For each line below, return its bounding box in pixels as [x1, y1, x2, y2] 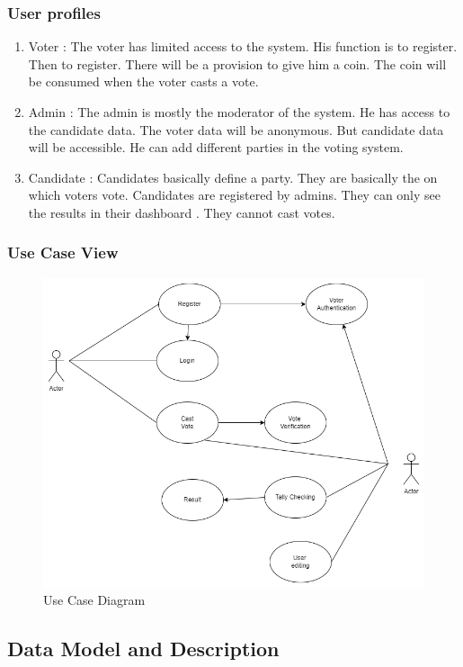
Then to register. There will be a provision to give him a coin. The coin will [28, 54, 447, 73]
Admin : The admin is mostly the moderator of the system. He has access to [28, 103, 450, 121]
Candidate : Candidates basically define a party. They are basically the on [28, 167, 438, 186]
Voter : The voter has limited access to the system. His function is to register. [28, 37, 458, 56]
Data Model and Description [7, 635, 280, 662]
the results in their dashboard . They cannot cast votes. [28, 203, 335, 221]
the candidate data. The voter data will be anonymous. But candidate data [28, 120, 444, 139]
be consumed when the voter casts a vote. [28, 72, 259, 91]
